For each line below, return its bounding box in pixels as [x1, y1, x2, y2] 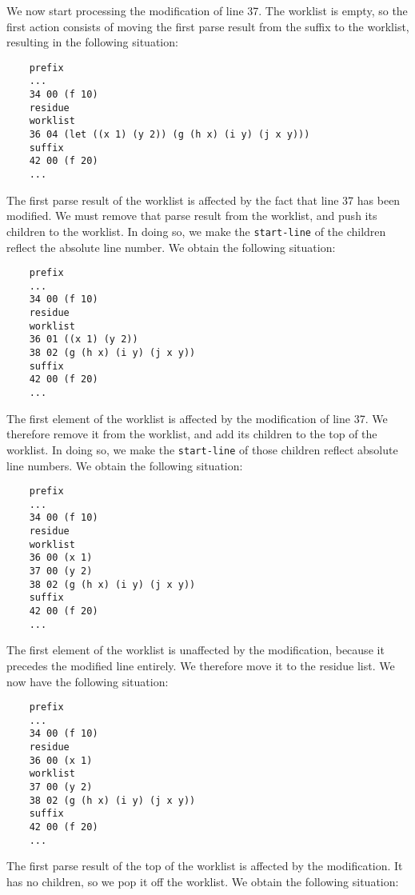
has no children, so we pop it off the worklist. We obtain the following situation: [6, 873, 399, 889]
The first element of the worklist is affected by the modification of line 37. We [6, 410, 388, 426]
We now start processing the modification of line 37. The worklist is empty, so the [6, 2, 408, 18]
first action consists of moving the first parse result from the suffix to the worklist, [6, 18, 409, 34]
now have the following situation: [6, 673, 169, 689]
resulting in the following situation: [6, 34, 178, 50]
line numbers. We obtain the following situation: [6, 457, 243, 473]
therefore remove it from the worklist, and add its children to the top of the [6, 426, 377, 442]
